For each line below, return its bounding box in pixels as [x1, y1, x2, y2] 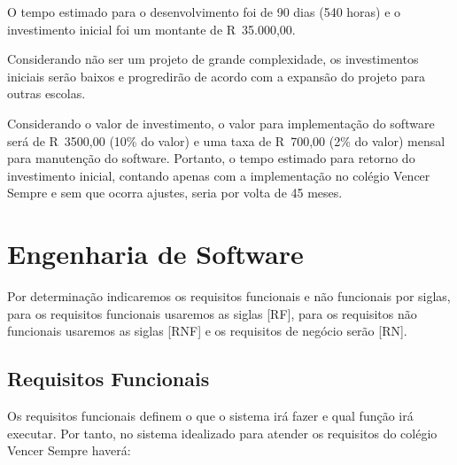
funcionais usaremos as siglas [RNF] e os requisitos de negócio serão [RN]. [7, 322, 407, 340]
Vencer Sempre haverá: [7, 441, 131, 460]
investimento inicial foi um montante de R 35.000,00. [7, 19, 296, 38]
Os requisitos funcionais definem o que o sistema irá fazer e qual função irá [7, 407, 414, 425]
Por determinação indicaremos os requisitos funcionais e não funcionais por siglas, [7, 287, 451, 306]
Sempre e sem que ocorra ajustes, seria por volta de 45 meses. [7, 183, 343, 202]
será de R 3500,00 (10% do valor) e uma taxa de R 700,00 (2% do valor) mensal [7, 131, 445, 150]
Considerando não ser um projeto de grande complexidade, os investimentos [7, 50, 419, 68]
